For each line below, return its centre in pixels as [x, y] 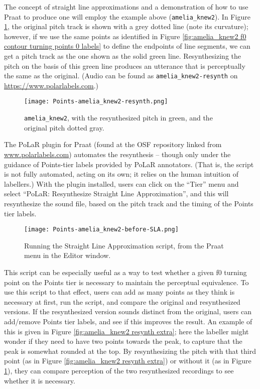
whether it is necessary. [40, 380]
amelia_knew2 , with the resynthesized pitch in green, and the [118, 118]
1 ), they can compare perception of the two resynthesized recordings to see [119, 370]
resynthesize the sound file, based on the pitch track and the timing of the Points [129, 203]
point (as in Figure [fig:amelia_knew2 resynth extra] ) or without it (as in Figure [128, 361]
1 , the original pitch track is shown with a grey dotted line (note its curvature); [126, 26]
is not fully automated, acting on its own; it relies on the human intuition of [121, 174]
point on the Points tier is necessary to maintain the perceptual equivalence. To [126, 282]
